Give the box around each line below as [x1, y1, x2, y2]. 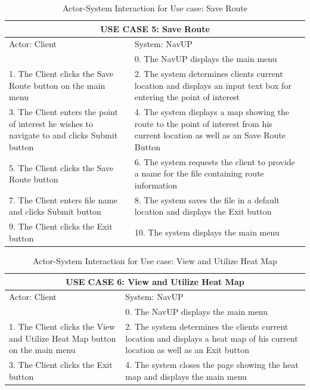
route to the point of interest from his [134, 117, 272, 129]
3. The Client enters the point [9, 106, 118, 118]
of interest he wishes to [9, 117, 94, 129]
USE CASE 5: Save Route [100, 22, 210, 35]
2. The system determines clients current [134, 67, 283, 80]
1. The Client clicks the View [9, 320, 116, 333]
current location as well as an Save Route [134, 129, 286, 141]
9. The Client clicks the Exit [9, 220, 113, 233]
